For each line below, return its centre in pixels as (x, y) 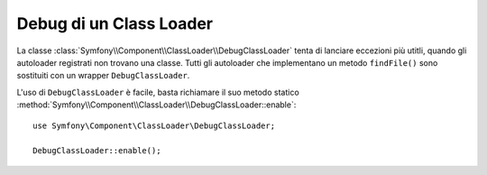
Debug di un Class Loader (115, 23)
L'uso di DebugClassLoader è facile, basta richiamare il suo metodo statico (158, 92)
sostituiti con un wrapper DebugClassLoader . (103, 76)
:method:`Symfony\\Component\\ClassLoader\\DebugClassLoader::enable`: (156, 105)
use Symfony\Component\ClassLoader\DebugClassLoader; (154, 125)
